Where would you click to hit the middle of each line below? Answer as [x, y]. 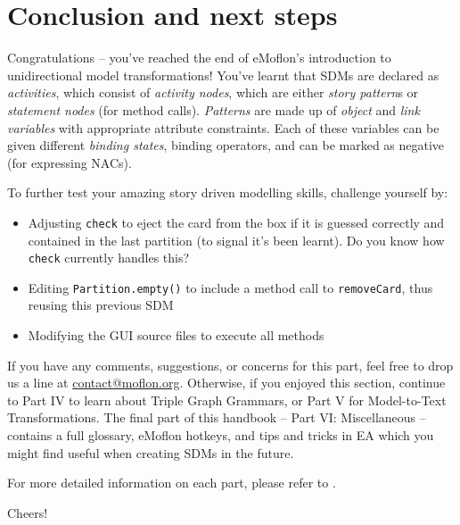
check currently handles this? [109, 258]
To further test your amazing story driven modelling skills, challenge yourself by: [228, 192]
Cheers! [28, 512]
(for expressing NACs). [70, 162]
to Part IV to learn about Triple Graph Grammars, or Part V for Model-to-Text [227, 400]
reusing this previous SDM [101, 305]
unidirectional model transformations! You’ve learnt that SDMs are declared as [223, 75]
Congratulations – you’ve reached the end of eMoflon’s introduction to [199, 58]
